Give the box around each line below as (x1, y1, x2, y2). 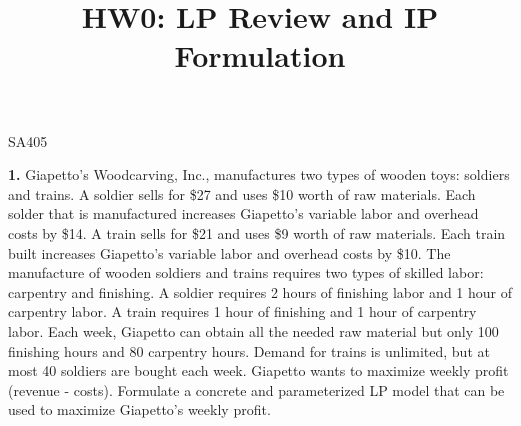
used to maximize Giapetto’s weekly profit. (8, 399, 271, 420)
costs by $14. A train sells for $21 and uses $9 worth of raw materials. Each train (8, 222, 506, 243)
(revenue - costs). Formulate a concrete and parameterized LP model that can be (8, 379, 505, 400)
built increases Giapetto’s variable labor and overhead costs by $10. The (8, 242, 451, 263)
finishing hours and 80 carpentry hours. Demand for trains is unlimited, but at (8, 340, 490, 361)
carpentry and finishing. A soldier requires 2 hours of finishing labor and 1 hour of (8, 281, 513, 302)
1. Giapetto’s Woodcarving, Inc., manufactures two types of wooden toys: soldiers (8, 164, 510, 185)
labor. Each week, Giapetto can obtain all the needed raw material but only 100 (8, 320, 499, 341)
